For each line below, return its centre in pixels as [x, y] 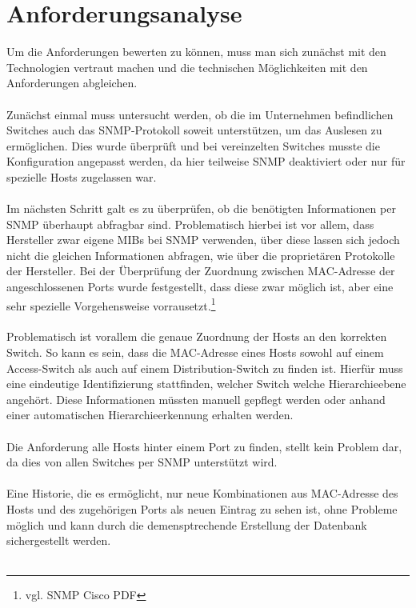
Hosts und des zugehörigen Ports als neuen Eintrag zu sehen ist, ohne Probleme [202, 509]
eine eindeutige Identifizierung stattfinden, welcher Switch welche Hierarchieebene [206, 384]
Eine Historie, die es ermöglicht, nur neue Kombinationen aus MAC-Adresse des [202, 493]
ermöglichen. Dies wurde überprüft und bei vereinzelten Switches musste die [193, 145]
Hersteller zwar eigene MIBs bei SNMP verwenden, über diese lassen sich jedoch [203, 240]
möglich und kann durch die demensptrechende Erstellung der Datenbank [187, 524]
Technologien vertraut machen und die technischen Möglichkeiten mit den [187, 67]
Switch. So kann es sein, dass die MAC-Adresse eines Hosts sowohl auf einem [195, 352]
